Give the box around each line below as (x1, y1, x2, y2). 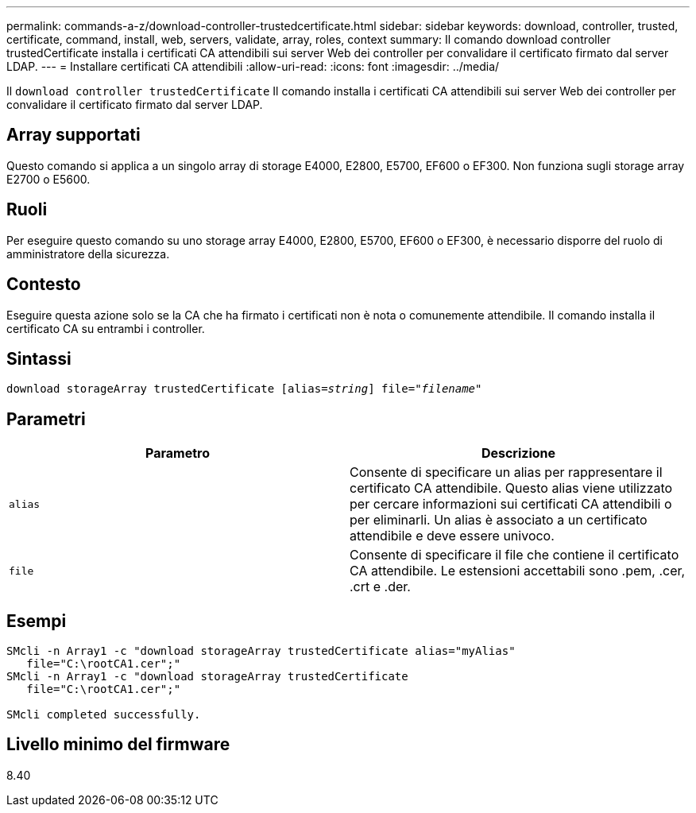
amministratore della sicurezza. (6, 246, 170, 261)
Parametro (145, 445, 210, 462)
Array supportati (6, 125, 141, 145)
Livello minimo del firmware (6, 734, 230, 755)
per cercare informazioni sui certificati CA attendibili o (350, 496, 672, 513)
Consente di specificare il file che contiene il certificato (350, 547, 679, 563)
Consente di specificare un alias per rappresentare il (350, 464, 663, 481)
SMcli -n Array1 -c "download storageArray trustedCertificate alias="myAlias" (6, 645, 516, 658)
